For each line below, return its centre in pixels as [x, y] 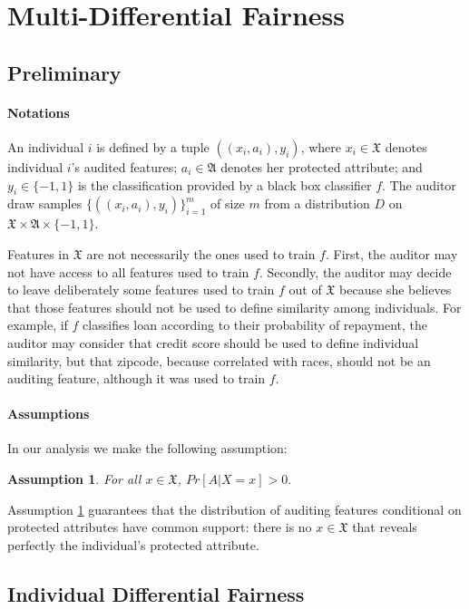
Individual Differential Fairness [156, 593]
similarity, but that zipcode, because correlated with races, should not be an [219, 360]
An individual [46, 146]
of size [228, 203]
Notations [39, 112]
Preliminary [64, 72]
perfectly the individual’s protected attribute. [133, 544]
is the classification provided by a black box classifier [225, 184]
